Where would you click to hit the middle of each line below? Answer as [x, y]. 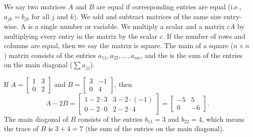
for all [40, 16]
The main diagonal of [36, 119]
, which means [223, 119]
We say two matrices [35, 6]
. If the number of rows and [204, 36]
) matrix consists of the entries [50, 55]
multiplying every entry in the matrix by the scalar [81, 36]
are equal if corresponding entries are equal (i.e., [169, 6]
